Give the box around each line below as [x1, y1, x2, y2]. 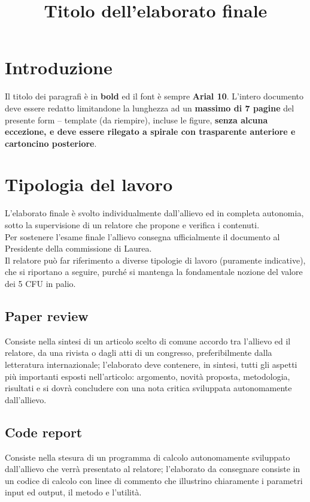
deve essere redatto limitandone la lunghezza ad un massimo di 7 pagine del [5, 101, 294, 114]
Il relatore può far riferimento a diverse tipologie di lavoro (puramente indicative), [5, 253, 306, 266]
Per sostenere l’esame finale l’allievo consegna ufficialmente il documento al [5, 230, 280, 243]
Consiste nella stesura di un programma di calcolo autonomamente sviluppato [5, 450, 290, 463]
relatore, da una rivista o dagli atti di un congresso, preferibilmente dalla [5, 346, 272, 359]
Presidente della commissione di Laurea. [5, 242, 152, 255]
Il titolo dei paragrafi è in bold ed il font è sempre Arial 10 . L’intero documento [5, 90, 303, 102]
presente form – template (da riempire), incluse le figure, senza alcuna [5, 113, 268, 126]
